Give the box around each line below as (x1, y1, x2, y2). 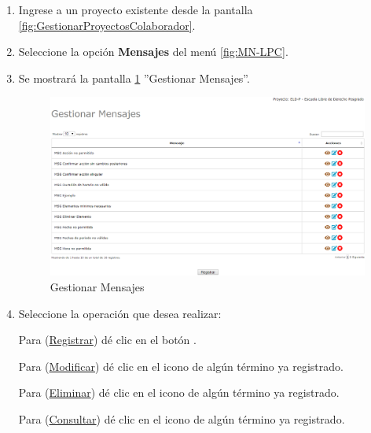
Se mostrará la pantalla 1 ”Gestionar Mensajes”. (18, 69, 250, 86)
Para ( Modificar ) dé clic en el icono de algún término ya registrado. (18, 357, 343, 374)
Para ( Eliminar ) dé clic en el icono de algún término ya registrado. (18, 384, 340, 401)
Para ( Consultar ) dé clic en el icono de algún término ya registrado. (18, 411, 345, 427)
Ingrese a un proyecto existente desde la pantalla (18, 2, 253, 17)
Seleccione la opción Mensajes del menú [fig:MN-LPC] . (18, 43, 288, 60)
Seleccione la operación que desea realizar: (18, 305, 222, 321)
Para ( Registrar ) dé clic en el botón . (18, 331, 197, 348)
